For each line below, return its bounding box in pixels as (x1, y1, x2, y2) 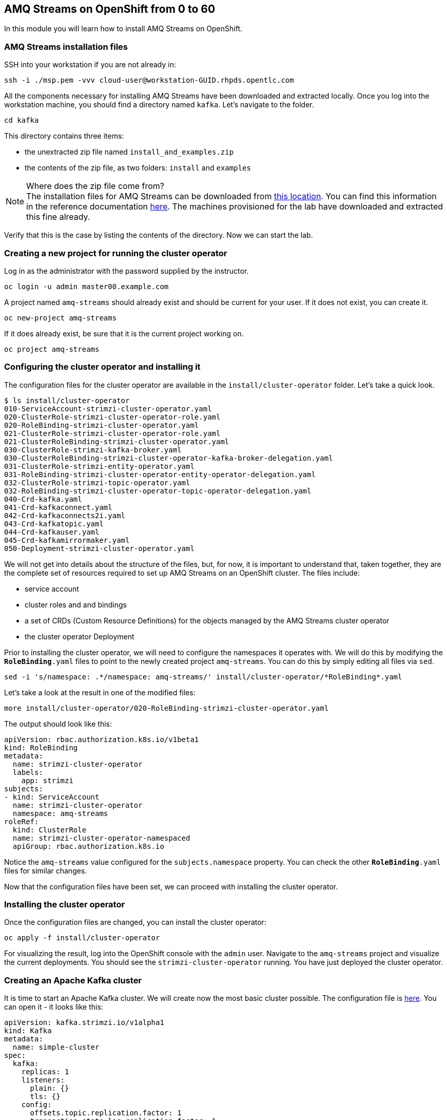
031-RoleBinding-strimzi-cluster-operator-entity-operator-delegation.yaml (4, 470, 316, 479)
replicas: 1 (21, 1068, 69, 1076)
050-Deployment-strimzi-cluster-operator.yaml (4, 544, 195, 553)
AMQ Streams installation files (4, 41, 128, 52)
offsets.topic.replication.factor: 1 (30, 1109, 182, 1117)
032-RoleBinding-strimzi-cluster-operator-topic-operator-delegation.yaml (4, 486, 312, 495)
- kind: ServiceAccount (4, 792, 100, 801)
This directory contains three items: (4, 131, 124, 141)
